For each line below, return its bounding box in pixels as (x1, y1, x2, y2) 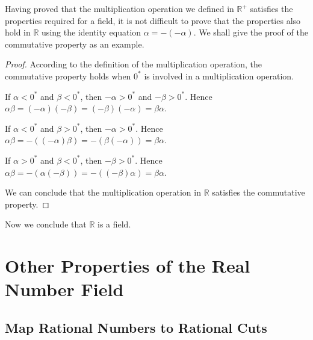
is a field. (97, 218, 131, 230)
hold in (5, 26, 31, 39)
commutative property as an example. (5, 37, 144, 50)
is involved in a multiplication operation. (144, 69, 294, 82)
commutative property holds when (5, 69, 131, 82)
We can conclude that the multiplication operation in (5, 186, 201, 199)
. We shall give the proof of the (193, 26, 308, 39)
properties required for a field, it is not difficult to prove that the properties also (5, 14, 301, 26)
